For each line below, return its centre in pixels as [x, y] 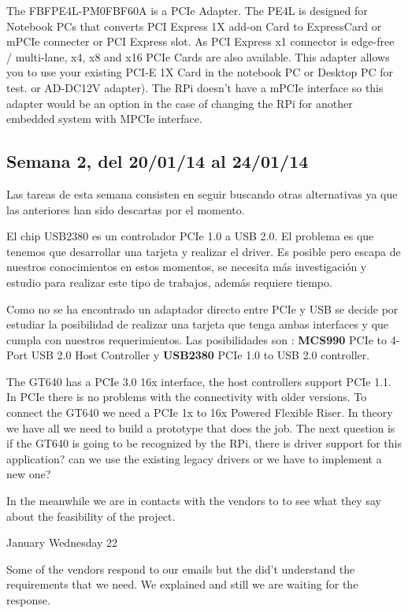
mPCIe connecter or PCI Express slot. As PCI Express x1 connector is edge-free [200, 41]
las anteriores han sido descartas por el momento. [126, 209]
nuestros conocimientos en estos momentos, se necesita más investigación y [187, 267]
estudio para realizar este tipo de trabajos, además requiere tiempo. [169, 282]
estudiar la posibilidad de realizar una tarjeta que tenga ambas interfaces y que [198, 324]
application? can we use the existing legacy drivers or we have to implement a [194, 458]
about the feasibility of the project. [91, 516]
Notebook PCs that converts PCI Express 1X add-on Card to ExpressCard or [194, 26]
